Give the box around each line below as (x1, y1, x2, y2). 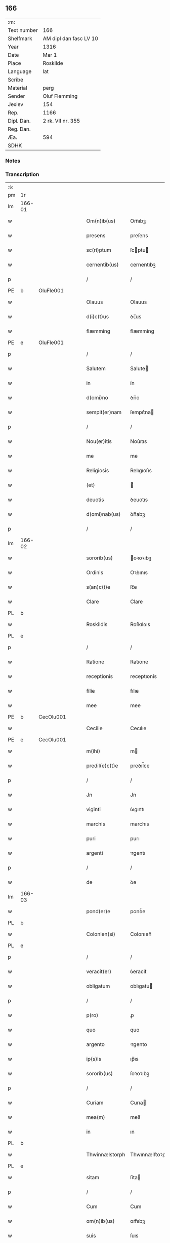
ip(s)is (86, 1056, 102, 1063)
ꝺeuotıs (130, 496, 148, 503)
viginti (86, 806, 101, 813)
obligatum (86, 983, 110, 990)
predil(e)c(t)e (86, 762, 118, 769)
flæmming (86, 328, 110, 335)
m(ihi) (86, 747, 100, 755)
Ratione (86, 658, 105, 665)
